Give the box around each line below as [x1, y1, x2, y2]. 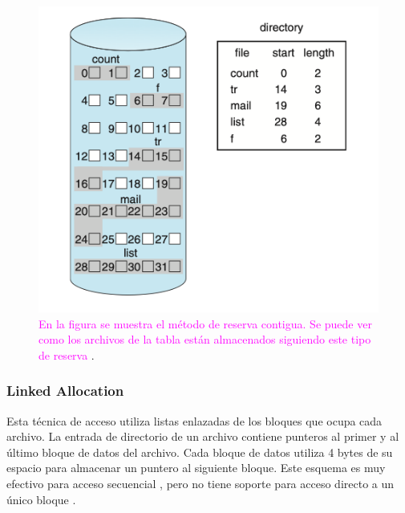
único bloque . [6, 491, 76, 507]
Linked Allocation [6, 381, 124, 401]
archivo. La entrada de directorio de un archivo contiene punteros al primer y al [6, 428, 399, 445]
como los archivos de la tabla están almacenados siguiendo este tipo [38, 331, 371, 348]
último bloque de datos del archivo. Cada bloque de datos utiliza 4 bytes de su [6, 443, 393, 460]
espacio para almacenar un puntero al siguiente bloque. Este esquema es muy [6, 459, 386, 476]
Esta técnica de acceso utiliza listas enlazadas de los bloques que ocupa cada [6, 412, 383, 429]
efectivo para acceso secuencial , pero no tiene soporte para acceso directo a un [6, 474, 395, 491]
